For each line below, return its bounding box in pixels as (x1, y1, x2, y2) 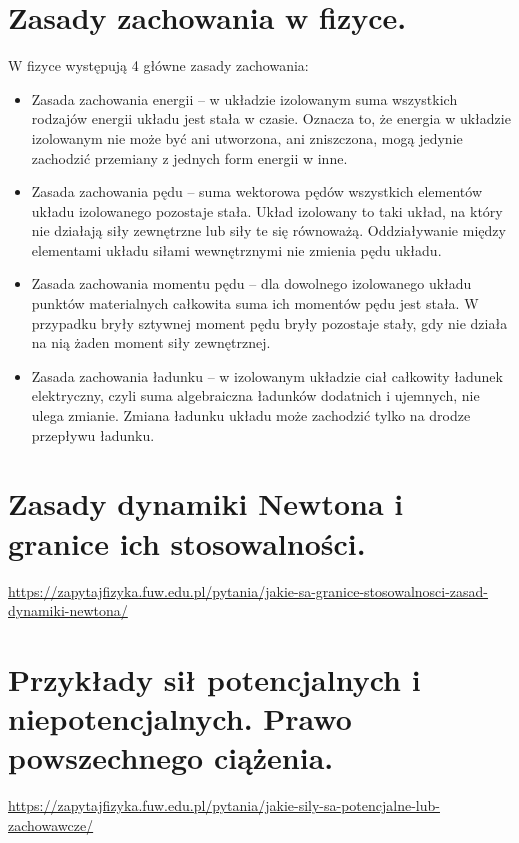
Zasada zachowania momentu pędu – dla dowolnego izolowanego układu (31, 273, 472, 294)
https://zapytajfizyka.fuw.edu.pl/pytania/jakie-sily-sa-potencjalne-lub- (8, 795, 440, 816)
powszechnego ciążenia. (8, 737, 334, 778)
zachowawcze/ (8, 814, 94, 835)
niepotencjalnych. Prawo (8, 698, 352, 739)
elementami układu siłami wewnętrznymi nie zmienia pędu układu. (31, 239, 442, 260)
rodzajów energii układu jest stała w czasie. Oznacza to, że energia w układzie (31, 108, 511, 129)
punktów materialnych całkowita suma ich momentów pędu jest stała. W (31, 293, 479, 314)
